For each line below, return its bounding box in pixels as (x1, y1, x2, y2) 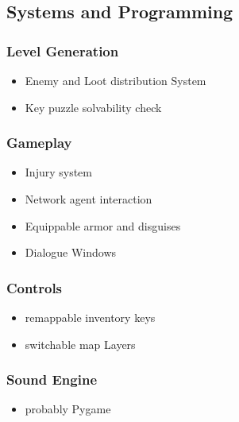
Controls (6, 277, 63, 297)
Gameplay (6, 133, 72, 153)
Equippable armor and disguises (25, 217, 181, 234)
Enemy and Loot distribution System (25, 72, 206, 88)
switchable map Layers (25, 335, 136, 352)
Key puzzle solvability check (25, 99, 162, 115)
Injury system (25, 164, 92, 180)
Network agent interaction (25, 191, 152, 207)
